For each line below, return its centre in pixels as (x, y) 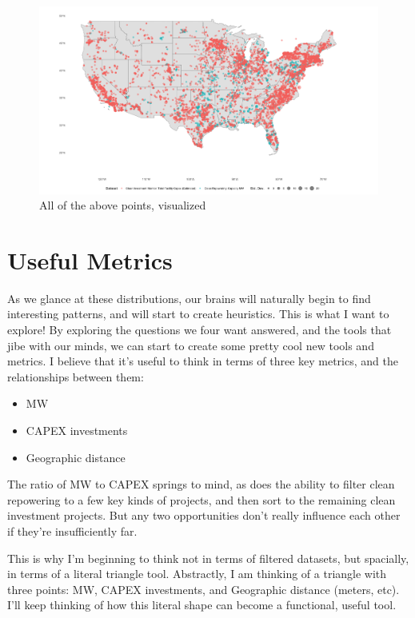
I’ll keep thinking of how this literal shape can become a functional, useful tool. (202, 605)
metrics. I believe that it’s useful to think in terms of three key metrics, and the (203, 361)
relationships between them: (76, 376)
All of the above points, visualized (123, 205)
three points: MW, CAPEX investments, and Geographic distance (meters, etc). (204, 589)
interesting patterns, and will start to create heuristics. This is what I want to (198, 314)
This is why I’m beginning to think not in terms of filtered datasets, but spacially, (208, 558)
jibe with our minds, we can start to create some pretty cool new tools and (191, 345)
